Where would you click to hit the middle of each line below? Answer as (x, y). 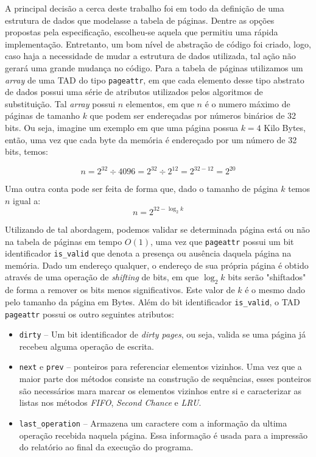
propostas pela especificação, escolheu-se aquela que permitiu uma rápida (142, 32)
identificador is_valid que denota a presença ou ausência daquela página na (148, 253)
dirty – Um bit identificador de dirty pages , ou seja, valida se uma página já (163, 334)
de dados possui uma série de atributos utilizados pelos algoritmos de (134, 92)
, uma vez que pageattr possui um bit (222, 241)
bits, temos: (26, 151)
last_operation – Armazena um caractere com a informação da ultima (153, 423)
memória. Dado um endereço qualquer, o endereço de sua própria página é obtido (157, 265)
